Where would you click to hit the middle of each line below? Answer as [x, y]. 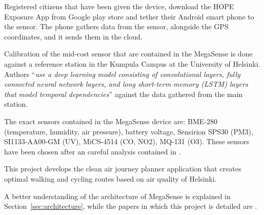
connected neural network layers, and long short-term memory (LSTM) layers [126, 84]
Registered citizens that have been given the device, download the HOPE [119, 6]
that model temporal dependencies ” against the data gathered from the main [124, 94]
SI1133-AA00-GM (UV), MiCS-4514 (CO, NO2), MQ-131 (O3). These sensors [127, 141]
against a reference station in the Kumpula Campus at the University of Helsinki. [132, 63]
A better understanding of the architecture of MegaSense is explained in [117, 196]
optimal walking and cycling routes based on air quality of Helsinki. [110, 178]
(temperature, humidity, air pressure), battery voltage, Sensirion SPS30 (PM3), [129, 131]
